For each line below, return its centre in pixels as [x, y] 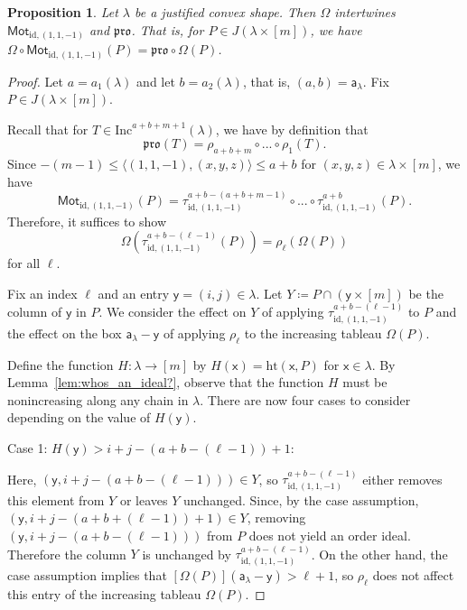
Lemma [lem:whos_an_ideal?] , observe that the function [166, 382]
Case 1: [28, 447]
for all [24, 263]
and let [156, 81]
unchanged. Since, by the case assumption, [301, 499]
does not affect [413, 574]
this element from [56, 499]
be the [426, 293]
